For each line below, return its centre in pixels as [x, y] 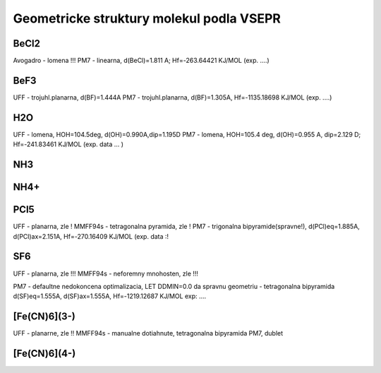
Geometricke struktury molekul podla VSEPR [147, 18]
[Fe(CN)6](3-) [44, 317]
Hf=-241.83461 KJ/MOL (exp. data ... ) [68, 144]
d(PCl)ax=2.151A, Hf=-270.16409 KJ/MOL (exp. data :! [91, 236]
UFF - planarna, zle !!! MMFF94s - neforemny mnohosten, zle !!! [106, 273]
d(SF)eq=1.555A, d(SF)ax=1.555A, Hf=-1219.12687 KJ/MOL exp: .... [110, 296]
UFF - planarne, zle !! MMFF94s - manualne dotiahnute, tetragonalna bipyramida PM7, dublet [148, 333]
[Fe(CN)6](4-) [44, 354]
